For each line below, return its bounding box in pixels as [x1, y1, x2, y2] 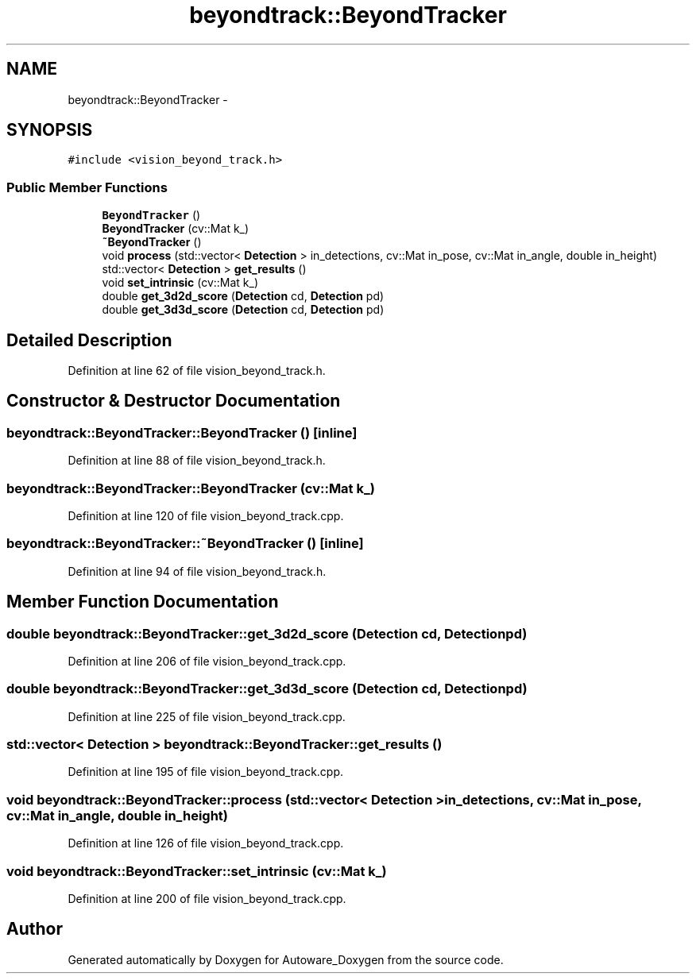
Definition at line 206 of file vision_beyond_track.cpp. [68, 654, 346, 668]
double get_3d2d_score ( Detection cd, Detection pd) [102, 289, 385, 303]
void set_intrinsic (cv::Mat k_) [102, 276, 259, 290]
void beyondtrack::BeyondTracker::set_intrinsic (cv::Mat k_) [6, 862, 387, 879]
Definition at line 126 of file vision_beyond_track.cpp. [68, 836, 344, 851]
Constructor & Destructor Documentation [6, 391, 341, 411]
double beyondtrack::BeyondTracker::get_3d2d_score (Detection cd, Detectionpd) [6, 625, 528, 642]
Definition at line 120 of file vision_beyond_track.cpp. [68, 509, 344, 523]
